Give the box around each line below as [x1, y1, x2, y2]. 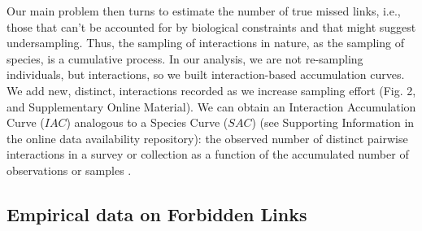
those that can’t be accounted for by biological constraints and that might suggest [7, 18, 416, 35]
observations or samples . [7, 161, 132, 178]
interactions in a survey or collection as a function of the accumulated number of [7, 146, 409, 163]
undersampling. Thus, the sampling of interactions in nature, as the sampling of [7, 34, 405, 51]
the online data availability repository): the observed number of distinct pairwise [7, 129, 408, 146]
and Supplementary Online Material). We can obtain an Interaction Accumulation [7, 98, 416, 115]
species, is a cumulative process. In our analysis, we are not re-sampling [7, 50, 363, 67]
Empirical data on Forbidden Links [7, 201, 307, 226]
